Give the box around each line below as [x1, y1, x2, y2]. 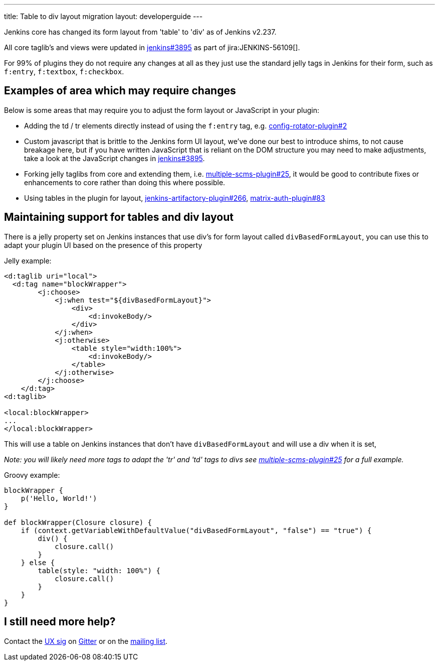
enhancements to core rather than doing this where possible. [24, 178, 226, 187]
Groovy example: [4, 470, 60, 479]
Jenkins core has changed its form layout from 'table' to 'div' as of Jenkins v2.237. [4, 28, 277, 36]
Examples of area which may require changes [4, 84, 236, 97]
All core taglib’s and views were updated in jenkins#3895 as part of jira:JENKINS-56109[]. [4, 43, 300, 52]
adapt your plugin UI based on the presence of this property [4, 240, 202, 249]
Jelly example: [4, 256, 52, 265]
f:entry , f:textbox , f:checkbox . [4, 67, 124, 76]
